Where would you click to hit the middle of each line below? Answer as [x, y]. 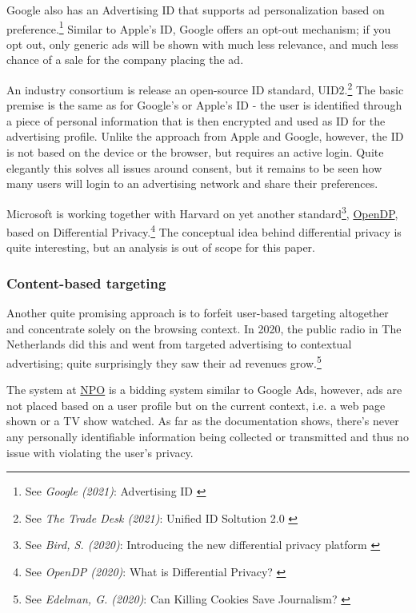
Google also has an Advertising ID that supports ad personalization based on [196, 10]
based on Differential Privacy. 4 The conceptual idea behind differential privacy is [204, 231]
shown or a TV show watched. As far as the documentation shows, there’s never [203, 421]
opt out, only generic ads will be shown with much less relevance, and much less [202, 44]
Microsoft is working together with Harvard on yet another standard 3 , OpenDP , [202, 212]
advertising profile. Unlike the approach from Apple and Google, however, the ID [205, 136]
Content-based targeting [86, 283]
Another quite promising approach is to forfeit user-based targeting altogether [198, 313]
